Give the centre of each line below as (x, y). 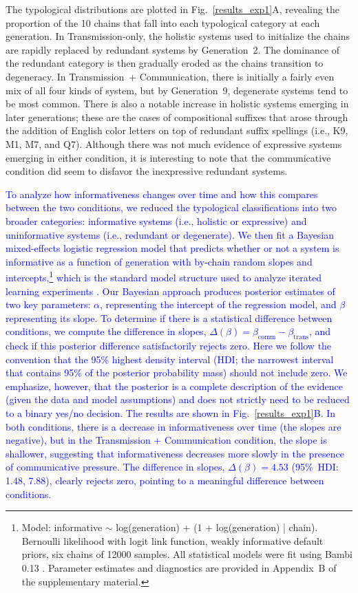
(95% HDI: (315, 467)
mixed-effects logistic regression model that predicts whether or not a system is (172, 248)
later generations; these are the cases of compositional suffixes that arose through (177, 117)
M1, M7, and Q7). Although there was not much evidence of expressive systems (174, 143)
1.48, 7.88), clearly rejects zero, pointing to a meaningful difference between (165, 481)
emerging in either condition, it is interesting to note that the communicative (168, 157)
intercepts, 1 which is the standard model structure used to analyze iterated (164, 276)
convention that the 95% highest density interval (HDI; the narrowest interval (170, 359)
